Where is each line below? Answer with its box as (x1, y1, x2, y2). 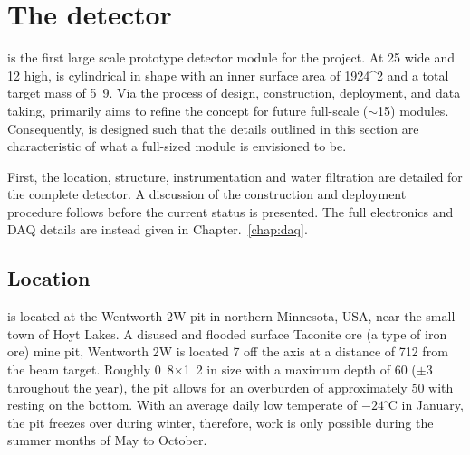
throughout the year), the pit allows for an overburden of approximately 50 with (7, 377, 454, 396)
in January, (401, 395, 464, 414)
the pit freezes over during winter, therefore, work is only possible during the (7, 412, 434, 431)
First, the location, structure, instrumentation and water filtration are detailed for (7, 166, 463, 185)
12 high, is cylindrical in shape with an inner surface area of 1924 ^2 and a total (7, 65, 449, 84)
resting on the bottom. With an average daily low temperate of (7, 395, 358, 414)
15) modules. (378, 100, 449, 119)
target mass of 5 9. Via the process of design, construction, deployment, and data (7, 83, 461, 102)
